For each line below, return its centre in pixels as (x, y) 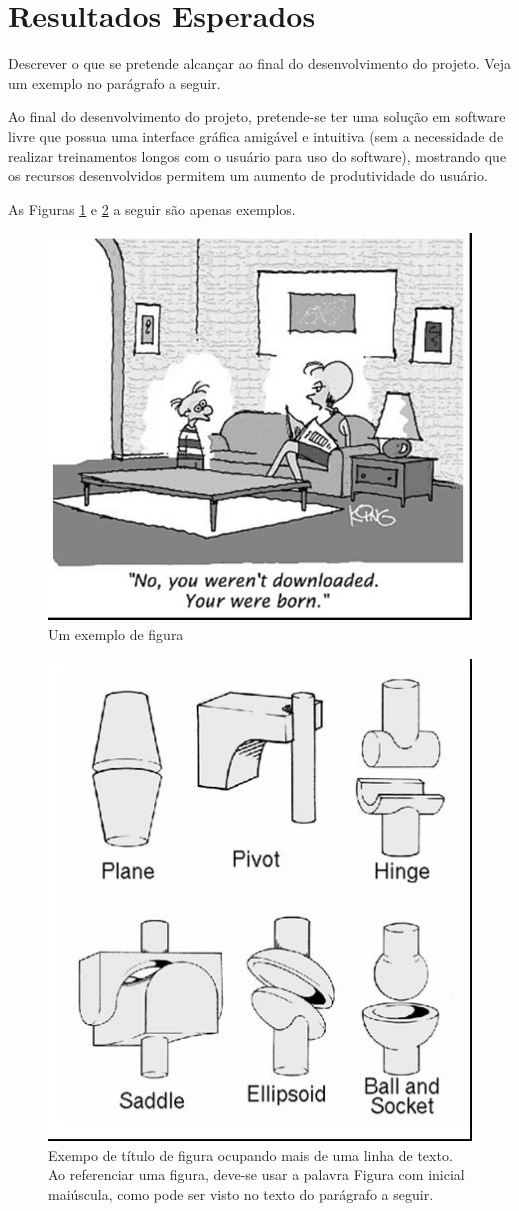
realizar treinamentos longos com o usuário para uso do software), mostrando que (257, 155)
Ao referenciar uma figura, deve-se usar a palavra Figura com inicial (256, 1174)
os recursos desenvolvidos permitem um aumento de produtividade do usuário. (248, 175)
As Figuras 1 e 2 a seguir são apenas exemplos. (152, 208)
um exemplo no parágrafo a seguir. (114, 82)
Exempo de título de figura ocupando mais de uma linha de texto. (250, 1154)
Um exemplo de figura (116, 633)
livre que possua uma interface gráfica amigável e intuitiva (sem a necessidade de (256, 135)
